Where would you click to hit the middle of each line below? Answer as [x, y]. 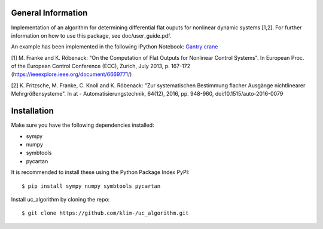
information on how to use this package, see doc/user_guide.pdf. [91, 35]
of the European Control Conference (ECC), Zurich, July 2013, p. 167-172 [101, 66]
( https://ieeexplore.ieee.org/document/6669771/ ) [71, 74]
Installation [32, 111]
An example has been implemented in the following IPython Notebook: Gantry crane [115, 47]
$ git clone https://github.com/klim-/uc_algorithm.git [105, 213]
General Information [49, 13]
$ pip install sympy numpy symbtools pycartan [91, 186]
